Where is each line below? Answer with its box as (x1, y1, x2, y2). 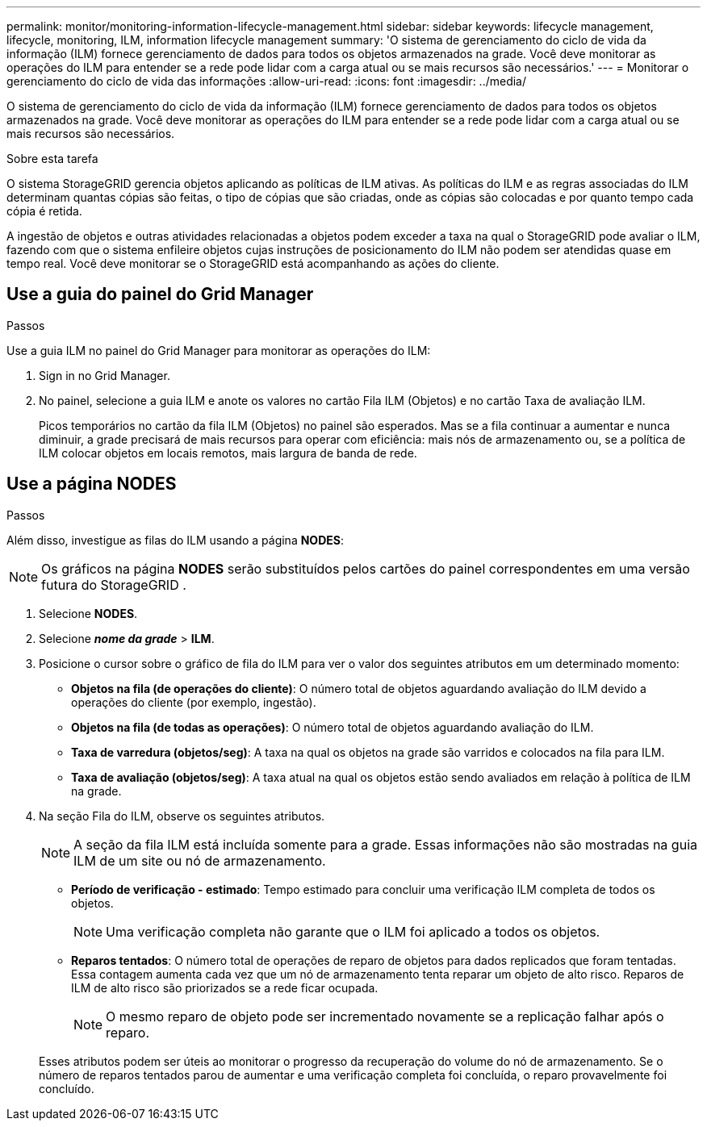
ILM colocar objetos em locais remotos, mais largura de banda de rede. (39, 445, 417, 460)
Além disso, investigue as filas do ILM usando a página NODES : (6, 532, 344, 547)
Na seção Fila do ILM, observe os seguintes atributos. (39, 808, 325, 823)
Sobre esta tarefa (6, 152, 98, 165)
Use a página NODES (6, 474, 177, 495)
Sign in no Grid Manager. (39, 368, 170, 382)
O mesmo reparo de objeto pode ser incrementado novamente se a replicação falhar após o (106, 1008, 664, 1025)
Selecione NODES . (39, 606, 138, 620)
